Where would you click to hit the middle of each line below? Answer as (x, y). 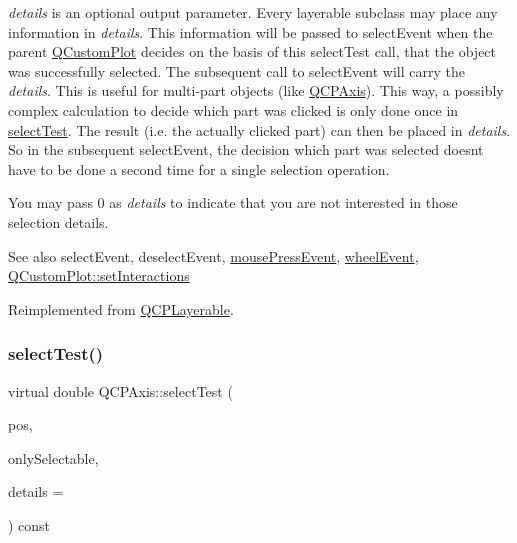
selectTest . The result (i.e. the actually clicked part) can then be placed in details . (259, 129)
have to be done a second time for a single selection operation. (199, 168)
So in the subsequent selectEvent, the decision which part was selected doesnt (246, 149)
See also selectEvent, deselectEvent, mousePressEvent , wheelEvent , (213, 255)
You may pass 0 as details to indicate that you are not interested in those (233, 202)
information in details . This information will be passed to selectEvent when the (250, 31)
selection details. (58, 221)
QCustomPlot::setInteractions (99, 275)
